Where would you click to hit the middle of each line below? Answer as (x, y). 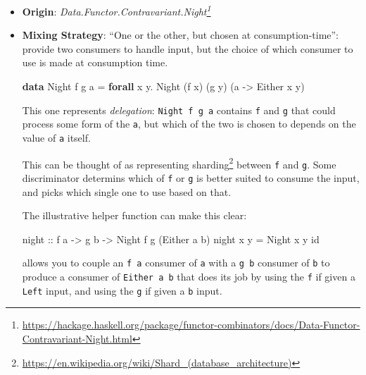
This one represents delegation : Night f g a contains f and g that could (179, 110)
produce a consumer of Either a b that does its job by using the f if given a (189, 276)
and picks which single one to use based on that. (127, 191)
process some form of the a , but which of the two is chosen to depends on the (189, 124)
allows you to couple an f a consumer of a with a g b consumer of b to (176, 263)
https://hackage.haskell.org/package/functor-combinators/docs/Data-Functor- (191, 325)
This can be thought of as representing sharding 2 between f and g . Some (179, 163)
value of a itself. (56, 137)
